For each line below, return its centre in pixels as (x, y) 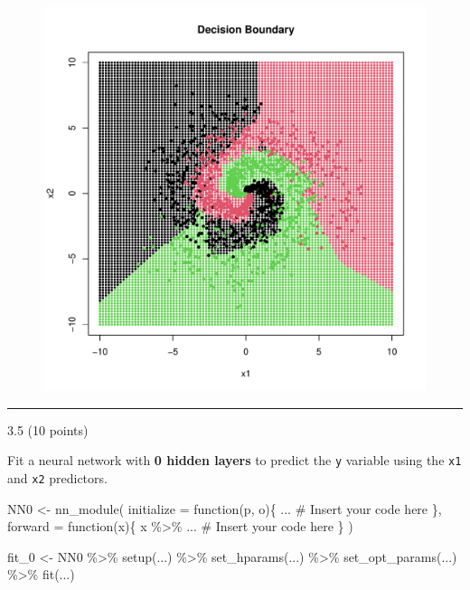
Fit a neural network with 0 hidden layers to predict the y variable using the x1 (235, 460)
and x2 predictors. (57, 477)
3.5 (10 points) (48, 429)
